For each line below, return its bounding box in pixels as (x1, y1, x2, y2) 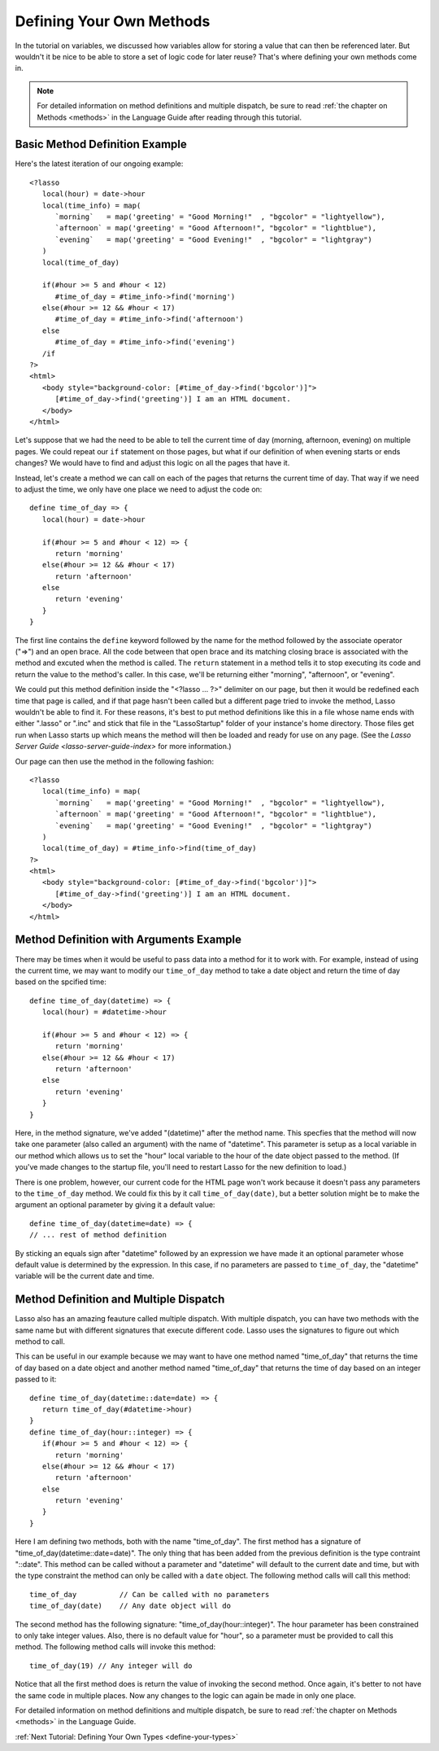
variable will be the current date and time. (15, 1271, 154, 1281)
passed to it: (15, 1374, 57, 1384)
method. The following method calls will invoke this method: (15, 1642, 216, 1652)
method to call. (15, 1336, 65, 1346)
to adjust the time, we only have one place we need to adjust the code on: (15, 484, 263, 494)
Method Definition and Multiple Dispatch (15, 1293, 225, 1307)
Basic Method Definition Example (15, 138, 187, 151)
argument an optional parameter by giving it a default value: (15, 1200, 215, 1210)
